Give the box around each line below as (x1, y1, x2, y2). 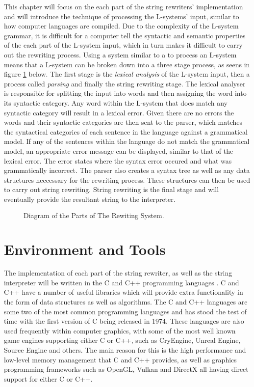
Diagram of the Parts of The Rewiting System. (24, 210, 164, 221)
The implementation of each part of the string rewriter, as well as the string (4, 268, 232, 278)
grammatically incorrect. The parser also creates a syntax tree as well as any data (4, 165, 250, 175)
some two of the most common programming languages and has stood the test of (4, 306, 247, 316)
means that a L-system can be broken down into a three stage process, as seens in (4, 59, 250, 69)
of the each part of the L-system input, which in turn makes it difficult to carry (4, 40, 243, 50)
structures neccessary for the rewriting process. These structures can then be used (4, 174, 250, 185)
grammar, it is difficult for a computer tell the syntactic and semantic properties (4, 30, 246, 40)
